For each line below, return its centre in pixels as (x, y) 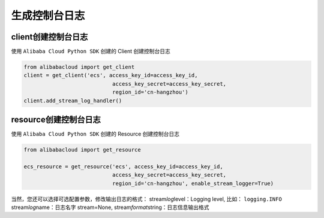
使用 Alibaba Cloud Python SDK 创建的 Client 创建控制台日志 (91, 52)
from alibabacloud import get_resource (82, 150)
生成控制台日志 (48, 16)
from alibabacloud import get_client (79, 67)
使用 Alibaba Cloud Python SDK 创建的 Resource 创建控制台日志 (95, 134)
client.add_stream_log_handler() (73, 101)
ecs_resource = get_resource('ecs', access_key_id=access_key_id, (123, 166)
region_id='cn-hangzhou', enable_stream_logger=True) (193, 183)
